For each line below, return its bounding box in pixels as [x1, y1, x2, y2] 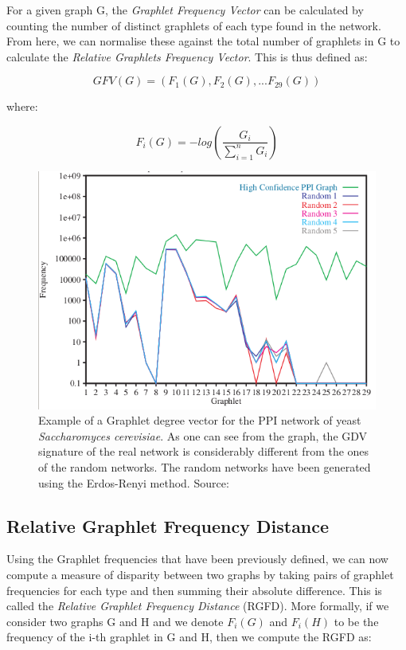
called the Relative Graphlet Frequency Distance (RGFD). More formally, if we [6, 597, 389, 614]
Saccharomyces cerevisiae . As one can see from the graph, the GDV [38, 427, 368, 444]
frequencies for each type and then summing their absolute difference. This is [6, 581, 382, 598]
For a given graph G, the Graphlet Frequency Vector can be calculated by [6, 2, 364, 18]
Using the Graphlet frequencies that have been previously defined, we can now [6, 550, 388, 567]
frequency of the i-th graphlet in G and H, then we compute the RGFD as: [6, 628, 372, 645]
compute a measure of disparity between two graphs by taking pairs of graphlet [6, 566, 394, 582]
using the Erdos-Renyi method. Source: [38, 474, 229, 491]
